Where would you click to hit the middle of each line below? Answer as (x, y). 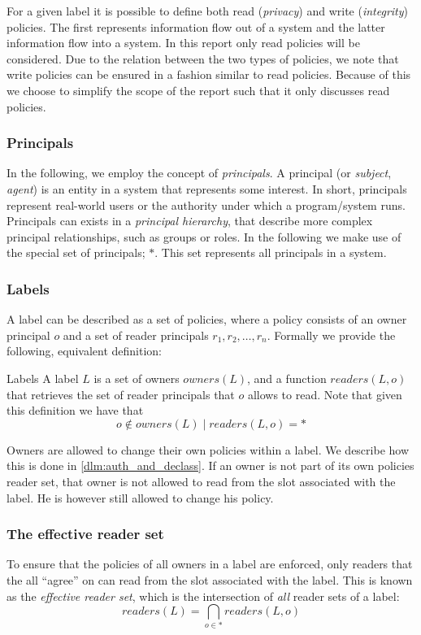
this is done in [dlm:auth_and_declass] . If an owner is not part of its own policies (210, 465)
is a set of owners (137, 378)
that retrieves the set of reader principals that (121, 394)
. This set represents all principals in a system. (271, 252)
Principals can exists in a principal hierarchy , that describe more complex (190, 221)
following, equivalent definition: (84, 351)
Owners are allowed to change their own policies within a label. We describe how (208, 449)
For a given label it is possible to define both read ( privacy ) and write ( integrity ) (208, 11)
